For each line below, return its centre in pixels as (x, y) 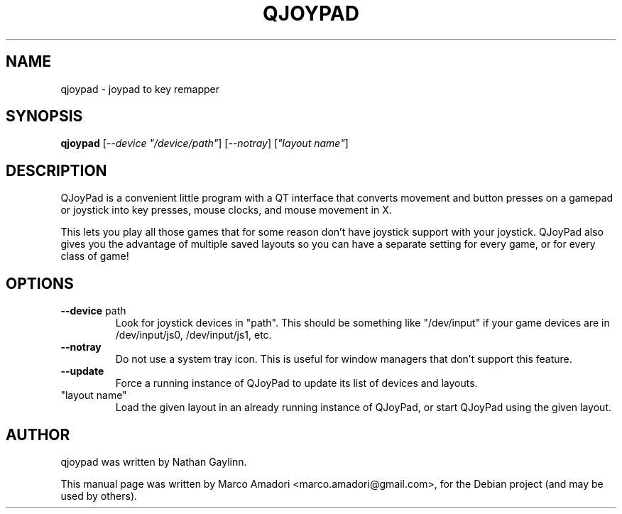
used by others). (99, 496)
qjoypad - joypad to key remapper (140, 89)
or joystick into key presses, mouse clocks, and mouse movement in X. (226, 210)
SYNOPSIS (44, 116)
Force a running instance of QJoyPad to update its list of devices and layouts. (296, 383)
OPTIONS (40, 283)
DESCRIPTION (56, 170)
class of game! (95, 256)
